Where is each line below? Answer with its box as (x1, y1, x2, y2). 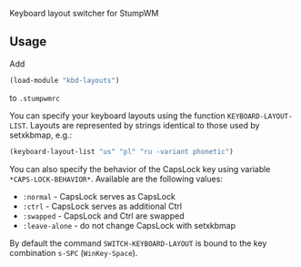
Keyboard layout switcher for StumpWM (9, 8, 159, 18)
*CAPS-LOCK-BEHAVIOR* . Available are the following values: (9, 173, 223, 184)
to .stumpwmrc (9, 92, 61, 103)
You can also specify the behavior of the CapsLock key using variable (9, 163, 271, 174)
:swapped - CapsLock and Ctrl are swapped (22, 210, 185, 221)
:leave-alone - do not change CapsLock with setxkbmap (22, 220, 236, 231)
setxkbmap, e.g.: (9, 129, 73, 140)
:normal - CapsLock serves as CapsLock (22, 190, 176, 201)
